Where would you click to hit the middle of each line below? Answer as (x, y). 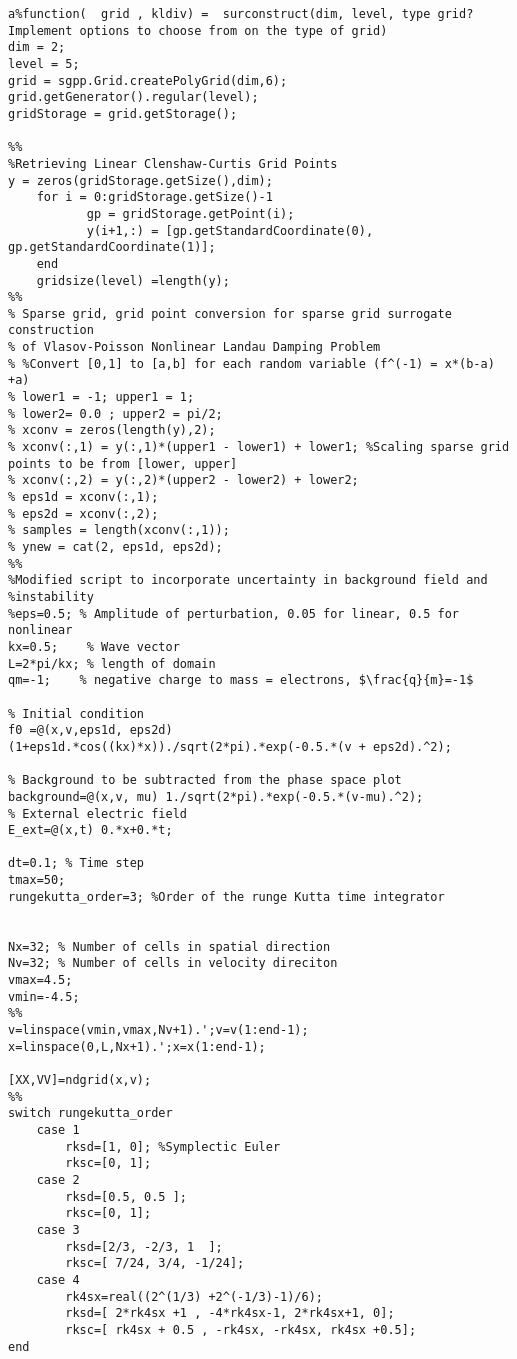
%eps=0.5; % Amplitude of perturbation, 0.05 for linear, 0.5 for (234, 613)
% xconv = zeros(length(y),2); (112, 430)
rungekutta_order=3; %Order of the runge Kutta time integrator (226, 896)
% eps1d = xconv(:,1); (83, 497)
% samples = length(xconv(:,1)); (119, 530)
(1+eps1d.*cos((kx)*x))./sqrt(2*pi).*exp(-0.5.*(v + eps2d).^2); (230, 746)
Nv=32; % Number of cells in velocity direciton (173, 963)
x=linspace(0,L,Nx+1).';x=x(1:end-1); (137, 1046)
